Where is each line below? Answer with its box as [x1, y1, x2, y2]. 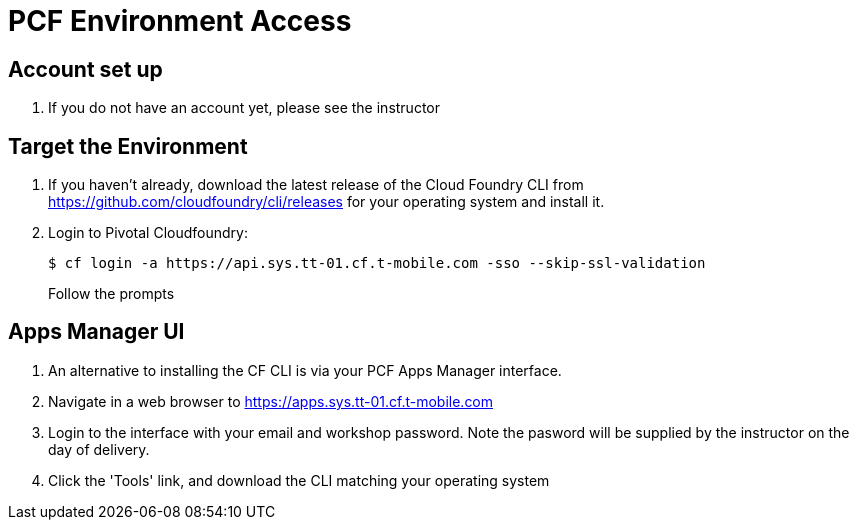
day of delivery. [48, 440, 150, 458]
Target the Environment [8, 133, 248, 159]
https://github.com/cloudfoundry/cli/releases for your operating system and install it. [48, 193, 605, 211]
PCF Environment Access [8, 4, 352, 38]
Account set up [8, 56, 163, 82]
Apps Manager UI [8, 319, 185, 345]
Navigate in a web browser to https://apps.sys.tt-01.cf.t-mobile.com [48, 392, 494, 410]
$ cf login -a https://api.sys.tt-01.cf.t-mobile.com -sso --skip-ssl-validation [48, 255, 706, 272]
